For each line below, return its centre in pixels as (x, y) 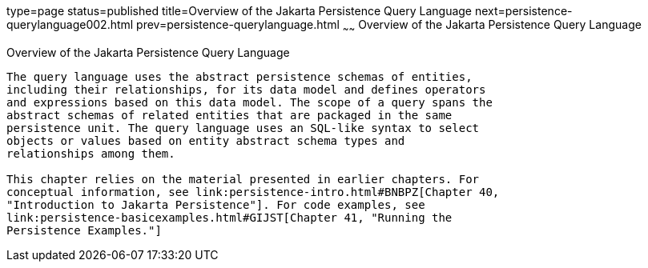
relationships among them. (91, 153)
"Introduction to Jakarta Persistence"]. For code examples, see (216, 204)
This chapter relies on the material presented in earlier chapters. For (243, 179)
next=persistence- (523, 11)
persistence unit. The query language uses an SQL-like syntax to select (243, 128)
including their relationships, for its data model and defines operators (246, 89)
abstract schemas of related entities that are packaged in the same (229, 115)
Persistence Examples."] (84, 230)
